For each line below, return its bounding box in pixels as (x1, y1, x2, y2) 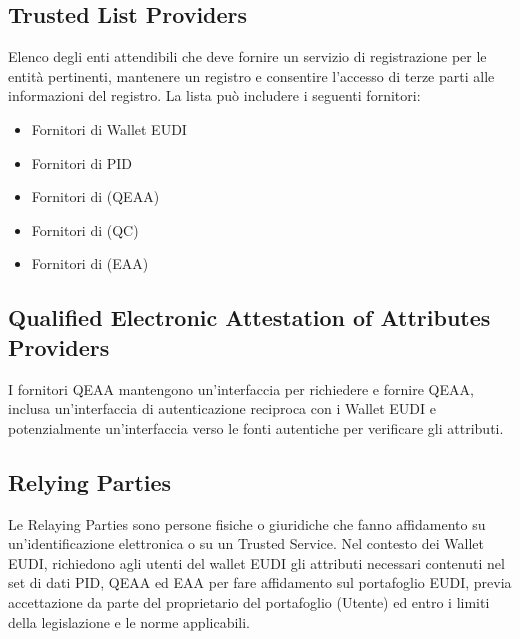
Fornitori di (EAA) (31, 253, 149, 274)
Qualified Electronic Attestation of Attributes (8, 302, 491, 333)
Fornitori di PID (31, 152, 133, 173)
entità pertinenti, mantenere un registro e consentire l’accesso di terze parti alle (8, 65, 495, 86)
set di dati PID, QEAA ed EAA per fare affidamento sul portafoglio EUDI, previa (8, 572, 512, 593)
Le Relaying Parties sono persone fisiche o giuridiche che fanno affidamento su (8, 513, 486, 534)
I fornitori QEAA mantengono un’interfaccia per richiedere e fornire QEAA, (8, 378, 474, 399)
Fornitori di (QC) (31, 219, 139, 240)
